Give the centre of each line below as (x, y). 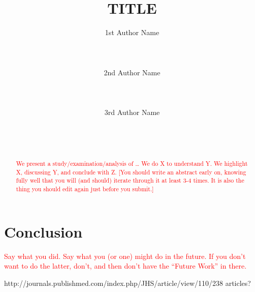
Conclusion (43, 231)
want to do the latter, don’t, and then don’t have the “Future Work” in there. (125, 266)
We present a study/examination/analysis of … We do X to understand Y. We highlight (132, 164)
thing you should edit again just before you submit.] (85, 189)
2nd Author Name (132, 72)
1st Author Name (132, 32)
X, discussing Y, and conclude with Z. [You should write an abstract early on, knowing (131, 172)
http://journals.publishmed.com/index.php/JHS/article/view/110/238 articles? (127, 283)
